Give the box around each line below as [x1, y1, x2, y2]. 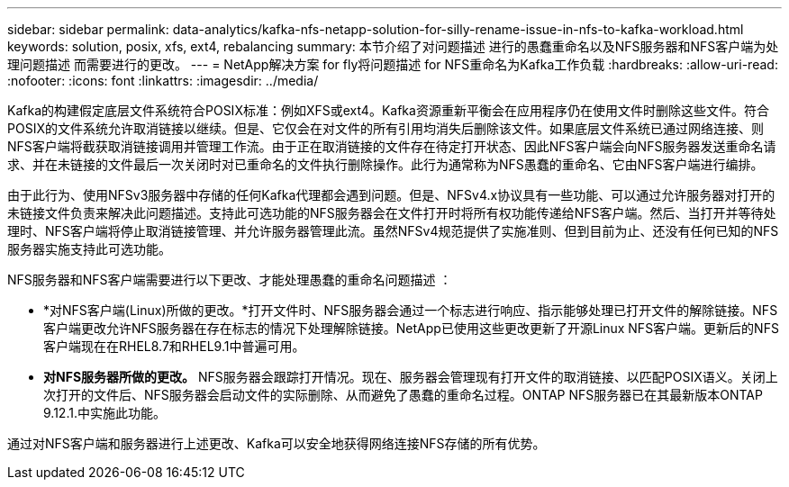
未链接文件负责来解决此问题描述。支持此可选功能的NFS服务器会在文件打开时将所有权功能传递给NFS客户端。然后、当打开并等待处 [7, 205, 776, 221]
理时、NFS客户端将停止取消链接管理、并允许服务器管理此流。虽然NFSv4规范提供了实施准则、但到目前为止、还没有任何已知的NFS [7, 223, 779, 239]
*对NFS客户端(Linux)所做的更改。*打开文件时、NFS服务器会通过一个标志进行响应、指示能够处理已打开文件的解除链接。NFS [43, 302, 778, 318]
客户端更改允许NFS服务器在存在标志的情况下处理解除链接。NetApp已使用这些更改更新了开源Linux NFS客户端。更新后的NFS [43, 320, 779, 336]
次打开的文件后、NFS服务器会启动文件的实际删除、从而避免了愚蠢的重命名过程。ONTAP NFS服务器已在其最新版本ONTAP [43, 387, 763, 402]
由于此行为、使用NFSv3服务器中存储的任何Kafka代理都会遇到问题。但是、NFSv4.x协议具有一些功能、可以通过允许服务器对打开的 [7, 187, 775, 203]
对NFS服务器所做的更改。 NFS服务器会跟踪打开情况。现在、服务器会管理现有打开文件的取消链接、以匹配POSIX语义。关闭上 [43, 369, 778, 384]
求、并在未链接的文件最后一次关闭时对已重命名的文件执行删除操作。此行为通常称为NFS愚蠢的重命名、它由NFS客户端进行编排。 [7, 157, 764, 172]
